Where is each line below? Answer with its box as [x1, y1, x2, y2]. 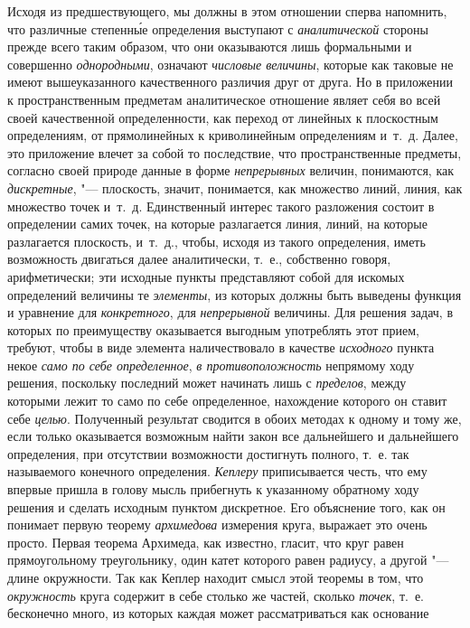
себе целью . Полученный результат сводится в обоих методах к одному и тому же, [7, 408, 462, 427]
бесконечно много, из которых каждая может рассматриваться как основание [7, 604, 429, 623]
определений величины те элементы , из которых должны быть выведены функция [7, 285, 462, 304]
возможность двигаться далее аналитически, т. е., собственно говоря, [7, 249, 391, 268]
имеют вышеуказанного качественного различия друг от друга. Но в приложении [7, 72, 453, 91]
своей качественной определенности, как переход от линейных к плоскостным [7, 108, 438, 127]
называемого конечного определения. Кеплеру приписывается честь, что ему [7, 462, 428, 481]
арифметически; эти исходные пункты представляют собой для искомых [7, 267, 405, 286]
